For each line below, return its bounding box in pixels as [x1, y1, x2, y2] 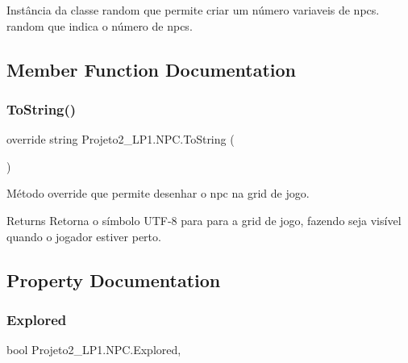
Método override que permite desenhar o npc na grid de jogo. [6, 185, 310, 202]
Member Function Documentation [6, 56, 297, 81]
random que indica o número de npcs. [6, 17, 193, 34]
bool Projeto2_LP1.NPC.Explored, [6, 341, 181, 358]
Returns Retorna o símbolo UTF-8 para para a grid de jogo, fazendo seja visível [6, 211, 402, 228]
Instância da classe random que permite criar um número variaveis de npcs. [6, 2, 380, 18]
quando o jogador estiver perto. [6, 227, 161, 244]
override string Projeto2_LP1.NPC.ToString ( [6, 131, 235, 148]
